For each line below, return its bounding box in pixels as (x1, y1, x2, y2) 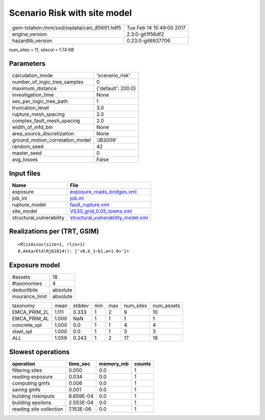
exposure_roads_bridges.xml (70, 188, 137, 195)
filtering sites (12, 367, 43, 374)
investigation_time (12, 92, 54, 98)
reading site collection (12, 405, 63, 412)
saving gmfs (12, 386, 41, 393)
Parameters (9, 60, 46, 68)
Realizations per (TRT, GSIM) (9, 227, 99, 236)
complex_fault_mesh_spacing (12, 117, 80, 124)
